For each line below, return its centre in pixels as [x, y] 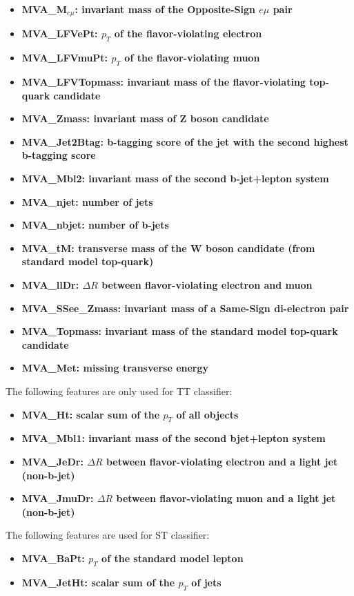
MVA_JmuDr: [58, 498]
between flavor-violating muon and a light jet [226, 498]
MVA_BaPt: [53, 558]
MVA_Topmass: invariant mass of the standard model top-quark [180, 331]
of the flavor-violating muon [192, 58]
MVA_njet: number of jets [87, 201]
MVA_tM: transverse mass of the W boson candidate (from [168, 248]
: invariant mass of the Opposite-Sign [165, 9]
